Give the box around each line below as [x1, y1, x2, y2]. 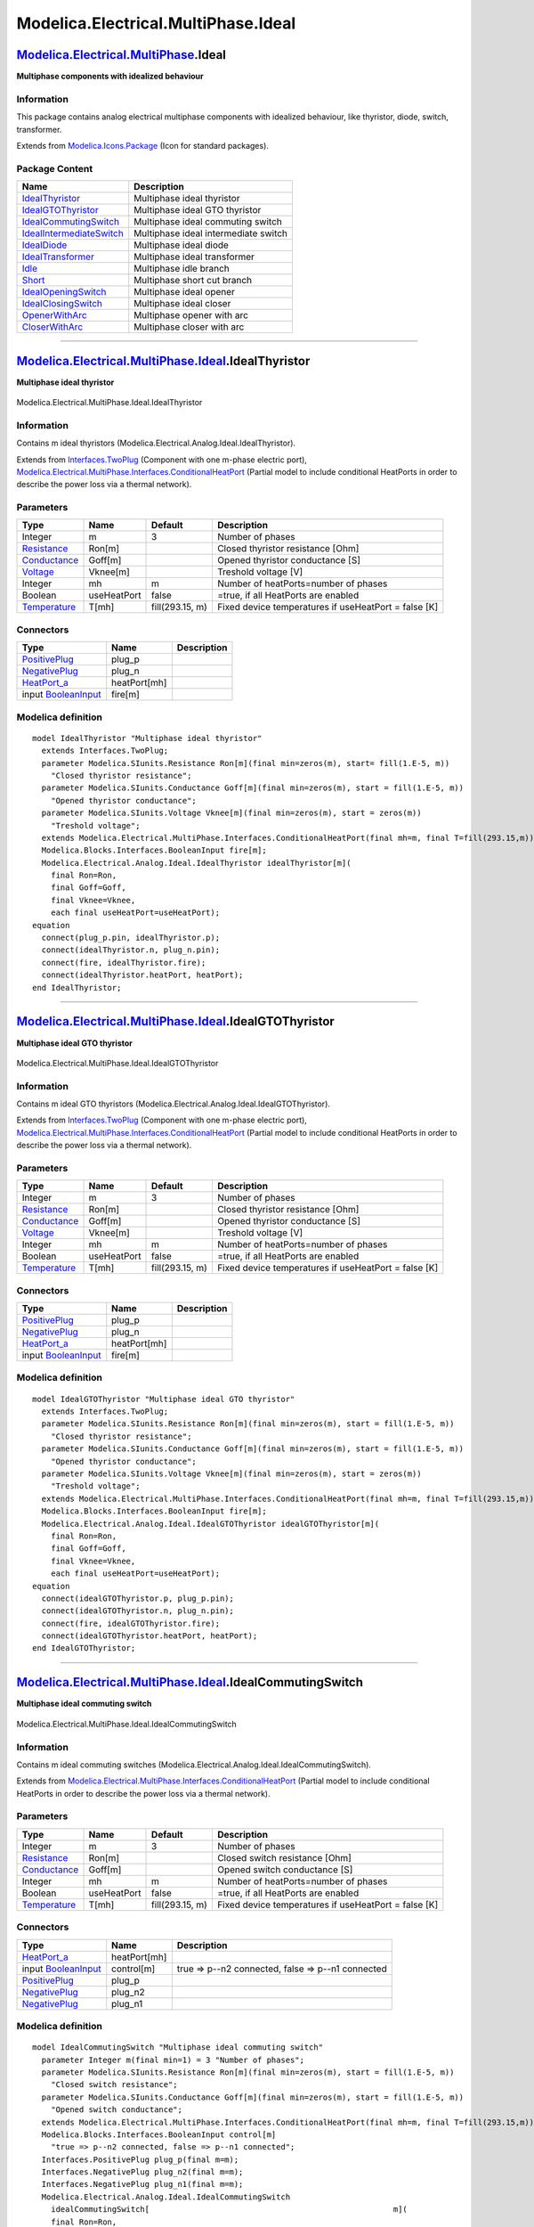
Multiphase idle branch [133, 263, 231, 275]
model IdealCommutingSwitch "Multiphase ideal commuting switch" [32, 2043, 324, 2052]
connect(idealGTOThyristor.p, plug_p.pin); [41, 1593, 235, 1603]
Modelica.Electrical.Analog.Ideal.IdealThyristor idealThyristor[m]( [41, 858, 352, 868]
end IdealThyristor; [32, 983, 122, 992]
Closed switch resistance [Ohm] [216, 1851, 352, 1864]
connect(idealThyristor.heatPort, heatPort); [41, 970, 244, 980]
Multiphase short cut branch [133, 274, 253, 287]
